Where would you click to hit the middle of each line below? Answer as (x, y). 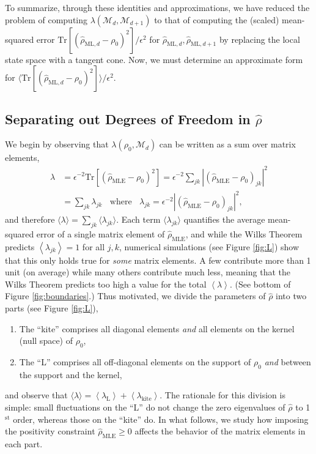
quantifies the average (224, 219)
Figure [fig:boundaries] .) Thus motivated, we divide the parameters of (135, 296)
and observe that (36, 395)
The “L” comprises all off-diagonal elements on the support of (135, 362)
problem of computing (46, 19)
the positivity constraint (50, 431)
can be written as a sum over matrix (227, 144)
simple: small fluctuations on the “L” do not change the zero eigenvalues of (145, 407)
